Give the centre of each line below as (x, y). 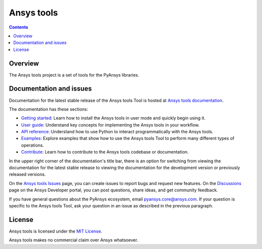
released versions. (27, 174)
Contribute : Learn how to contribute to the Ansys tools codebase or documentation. (105, 152)
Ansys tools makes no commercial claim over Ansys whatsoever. (74, 240)
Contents (19, 27)
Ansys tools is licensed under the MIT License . (56, 231)
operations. (33, 145)
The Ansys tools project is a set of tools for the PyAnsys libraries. (74, 75)
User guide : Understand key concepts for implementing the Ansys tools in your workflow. (110, 125)
